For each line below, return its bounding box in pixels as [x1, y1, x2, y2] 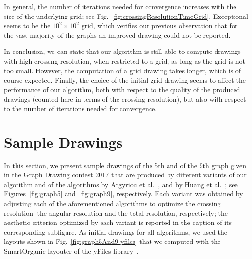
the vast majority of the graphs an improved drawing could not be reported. [4, 30, 231, 40]
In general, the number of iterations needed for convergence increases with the [4, 1, 236, 11]
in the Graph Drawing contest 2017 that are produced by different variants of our [4, 170, 247, 180]
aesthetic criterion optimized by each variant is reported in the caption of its [4, 217, 232, 227]
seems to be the [4, 20, 50, 31]
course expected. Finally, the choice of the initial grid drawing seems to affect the [4, 75, 246, 85]
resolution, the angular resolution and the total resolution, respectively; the [4, 207, 228, 218]
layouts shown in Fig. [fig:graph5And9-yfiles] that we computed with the [4, 236, 221, 246]
